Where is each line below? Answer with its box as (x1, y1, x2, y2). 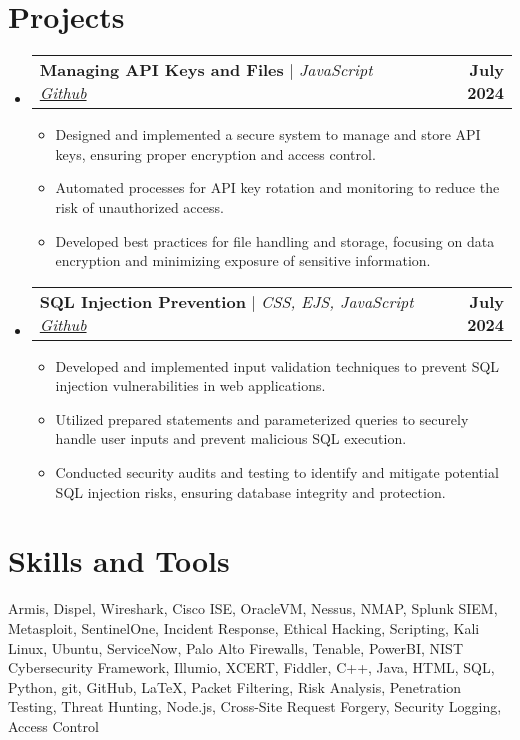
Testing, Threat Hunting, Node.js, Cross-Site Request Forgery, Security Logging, (8, 696, 502, 717)
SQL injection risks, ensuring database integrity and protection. (55, 481, 446, 502)
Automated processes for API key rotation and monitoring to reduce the (55, 177, 500, 198)
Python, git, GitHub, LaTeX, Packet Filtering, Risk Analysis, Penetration (8, 676, 462, 697)
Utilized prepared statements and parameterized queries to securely (55, 408, 469, 429)
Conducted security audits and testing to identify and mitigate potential (55, 462, 499, 483)
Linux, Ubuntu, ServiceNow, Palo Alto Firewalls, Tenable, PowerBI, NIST (8, 637, 464, 658)
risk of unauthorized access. (55, 196, 224, 217)
